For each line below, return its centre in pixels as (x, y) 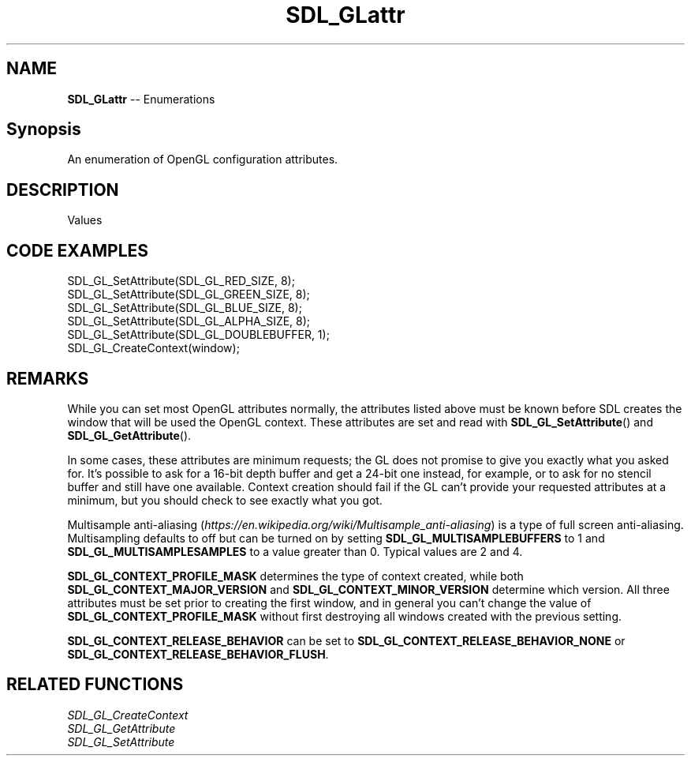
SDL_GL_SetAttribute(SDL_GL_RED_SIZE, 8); (181, 281)
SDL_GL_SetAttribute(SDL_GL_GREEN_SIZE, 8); (189, 295)
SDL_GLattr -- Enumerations (141, 99)
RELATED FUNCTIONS (95, 685)
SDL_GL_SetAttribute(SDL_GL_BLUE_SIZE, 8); (185, 308)
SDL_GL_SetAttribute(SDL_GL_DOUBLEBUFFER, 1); (198, 335)
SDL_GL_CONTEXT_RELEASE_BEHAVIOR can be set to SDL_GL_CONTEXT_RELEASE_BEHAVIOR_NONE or (346, 640)
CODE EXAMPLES (78, 250)
